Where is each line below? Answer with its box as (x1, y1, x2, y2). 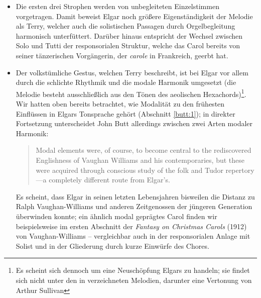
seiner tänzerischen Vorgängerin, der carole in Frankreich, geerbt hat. (16, 50, 228, 60)
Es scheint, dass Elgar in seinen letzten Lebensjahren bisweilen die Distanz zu (16, 191, 255, 202)
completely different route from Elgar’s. (49, 174, 170, 185)
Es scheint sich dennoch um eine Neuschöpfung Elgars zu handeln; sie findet (16, 265, 250, 275)
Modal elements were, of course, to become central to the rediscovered (36, 145, 251, 155)
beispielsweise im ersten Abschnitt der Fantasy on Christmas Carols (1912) (16, 221, 247, 231)
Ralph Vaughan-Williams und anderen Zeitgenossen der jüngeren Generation (16, 201, 252, 212)
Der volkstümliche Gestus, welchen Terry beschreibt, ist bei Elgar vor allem (16, 67, 248, 77)
